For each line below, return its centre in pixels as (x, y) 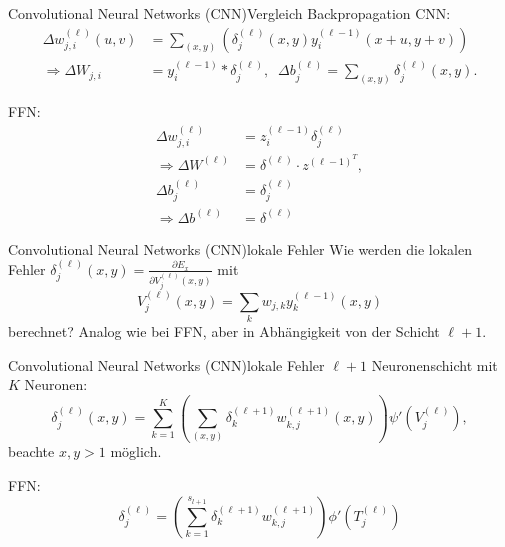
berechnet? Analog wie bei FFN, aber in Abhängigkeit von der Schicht (224, 330)
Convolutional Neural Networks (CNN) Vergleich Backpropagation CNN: (229, 13)
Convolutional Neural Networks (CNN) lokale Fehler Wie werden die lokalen (240, 248)
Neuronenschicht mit (434, 364)
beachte (31, 451)
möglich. (136, 451)
